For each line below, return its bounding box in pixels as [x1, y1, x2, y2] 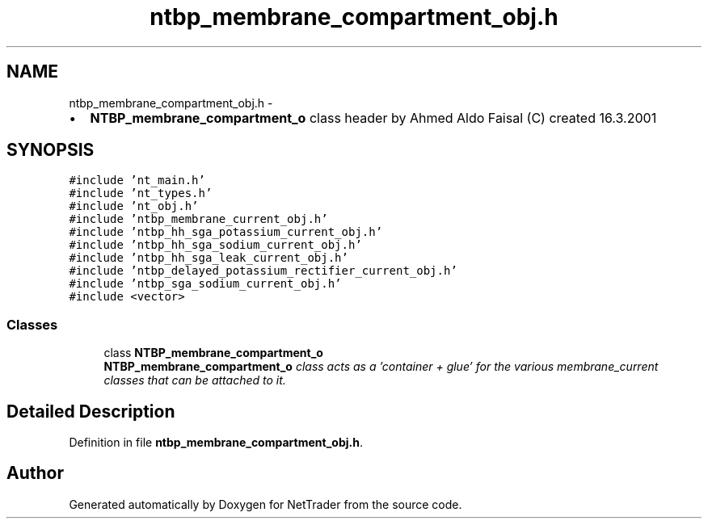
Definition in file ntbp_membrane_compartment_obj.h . [69, 435, 363, 450]
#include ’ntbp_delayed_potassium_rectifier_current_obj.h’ [69, 264, 457, 278]
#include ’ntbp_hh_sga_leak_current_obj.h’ [69, 251, 348, 265]
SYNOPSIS [6, 140, 95, 161]
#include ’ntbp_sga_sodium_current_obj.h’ [69, 277, 342, 291]
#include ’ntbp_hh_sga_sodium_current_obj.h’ [69, 238, 362, 252]
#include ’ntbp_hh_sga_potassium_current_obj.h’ [69, 225, 383, 239]
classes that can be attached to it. [103, 373, 286, 388]
